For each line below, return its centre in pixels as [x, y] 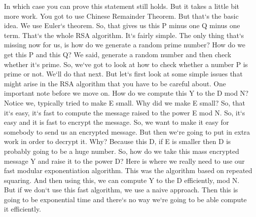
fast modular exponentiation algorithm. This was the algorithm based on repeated [128, 170]
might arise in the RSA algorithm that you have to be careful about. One [115, 83]
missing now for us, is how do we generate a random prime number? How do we [125, 45]
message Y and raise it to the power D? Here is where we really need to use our [124, 161]
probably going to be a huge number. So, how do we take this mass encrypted [122, 151]
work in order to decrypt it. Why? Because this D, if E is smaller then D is [117, 141]
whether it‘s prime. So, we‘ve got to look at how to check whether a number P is [126, 64]
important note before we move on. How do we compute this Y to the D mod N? [126, 93]
